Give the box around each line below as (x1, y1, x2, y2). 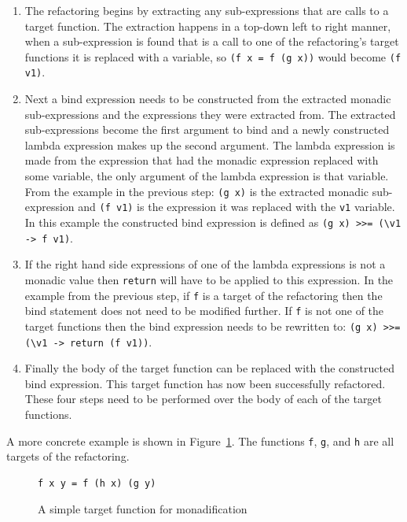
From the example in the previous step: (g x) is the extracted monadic (24, 183, 369, 199)
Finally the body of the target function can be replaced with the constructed (24, 360, 394, 376)
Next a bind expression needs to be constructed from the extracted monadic (24, 91, 391, 107)
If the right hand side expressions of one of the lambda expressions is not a (24, 256, 386, 272)
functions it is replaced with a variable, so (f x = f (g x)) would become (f (24, 48, 401, 65)
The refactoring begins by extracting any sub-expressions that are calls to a (24, 2, 389, 18)
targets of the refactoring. (6, 448, 130, 465)
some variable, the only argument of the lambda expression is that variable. (24, 168, 389, 184)
